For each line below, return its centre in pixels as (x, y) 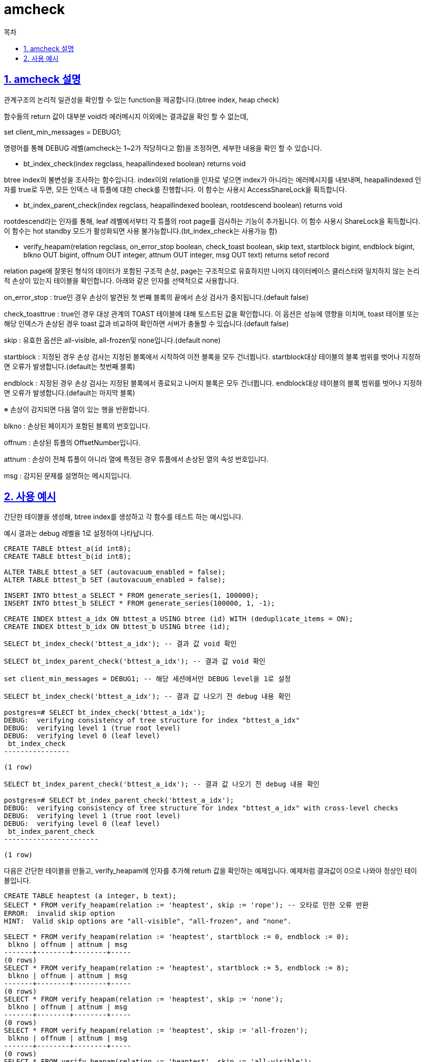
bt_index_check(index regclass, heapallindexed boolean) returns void (135, 163)
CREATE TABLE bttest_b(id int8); (68, 557)
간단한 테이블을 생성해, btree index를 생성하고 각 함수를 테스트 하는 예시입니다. (124, 517)
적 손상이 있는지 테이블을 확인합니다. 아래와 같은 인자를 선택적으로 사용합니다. (121, 280)
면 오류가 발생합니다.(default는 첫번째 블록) (70, 366)
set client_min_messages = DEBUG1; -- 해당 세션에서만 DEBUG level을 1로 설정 (147, 679)
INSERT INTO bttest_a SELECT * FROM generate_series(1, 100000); (131, 596)
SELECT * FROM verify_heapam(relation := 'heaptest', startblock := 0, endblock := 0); (177, 937)
